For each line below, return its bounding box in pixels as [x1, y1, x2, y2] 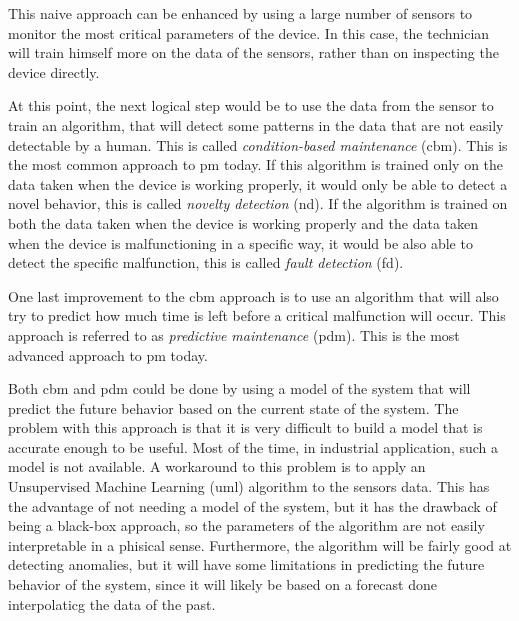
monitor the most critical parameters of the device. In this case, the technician [8, 22, 490, 43]
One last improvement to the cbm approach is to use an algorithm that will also [8, 285, 499, 306]
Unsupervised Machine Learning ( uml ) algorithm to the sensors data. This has [8, 476, 490, 497]
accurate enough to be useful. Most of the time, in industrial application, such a [8, 436, 499, 457]
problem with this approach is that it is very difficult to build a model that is [8, 417, 483, 438]
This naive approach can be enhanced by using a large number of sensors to [8, 3, 473, 23]
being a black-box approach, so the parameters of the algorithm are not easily [8, 515, 485, 536]
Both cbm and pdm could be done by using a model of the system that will [8, 378, 471, 399]
